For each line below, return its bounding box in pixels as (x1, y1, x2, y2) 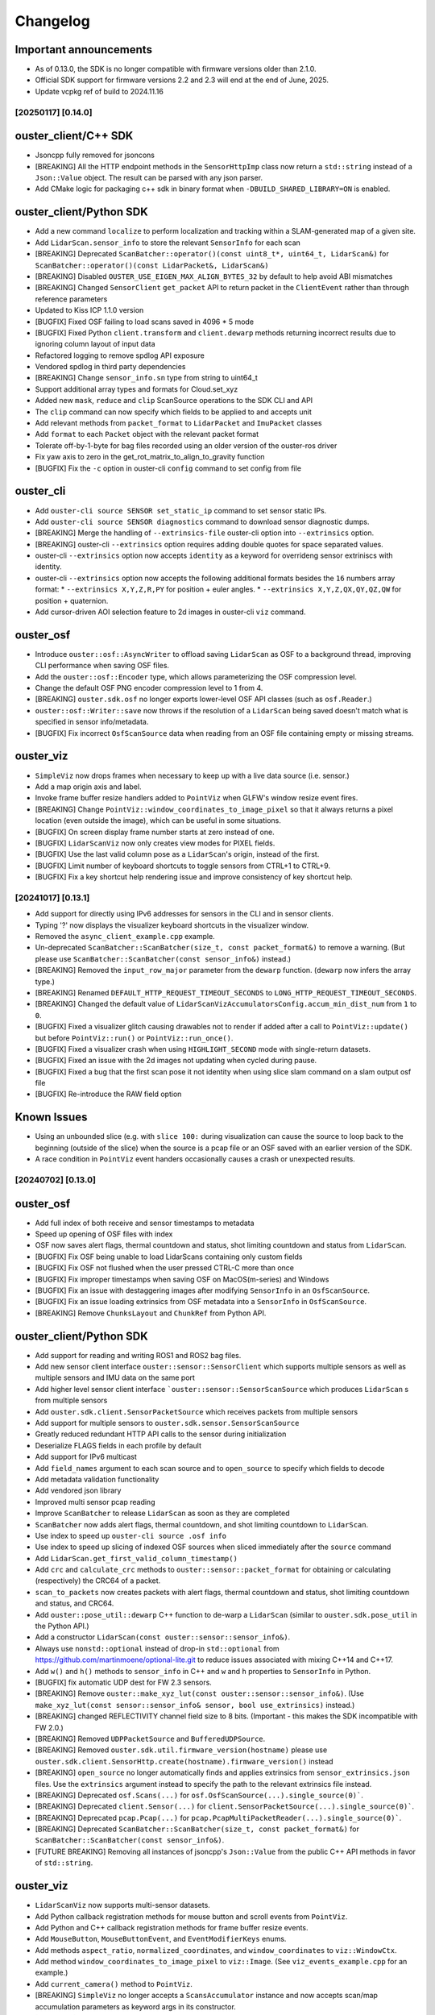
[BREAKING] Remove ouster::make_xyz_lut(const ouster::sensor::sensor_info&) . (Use (35, 1689, 364, 1698)
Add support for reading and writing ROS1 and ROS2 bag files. (35, 1350, 242, 1360)
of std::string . (35, 1858, 93, 1868)
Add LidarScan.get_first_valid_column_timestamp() (35, 1553, 238, 1563)
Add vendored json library (35, 1485, 122, 1495)
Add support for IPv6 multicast (35, 1452, 137, 1462)
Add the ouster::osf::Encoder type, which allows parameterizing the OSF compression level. (35, 671, 358, 681)
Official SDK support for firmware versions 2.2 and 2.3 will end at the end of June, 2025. (35, 75, 329, 85)
